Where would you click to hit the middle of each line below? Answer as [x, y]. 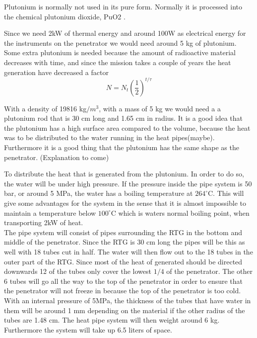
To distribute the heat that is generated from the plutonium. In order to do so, [124, 174]
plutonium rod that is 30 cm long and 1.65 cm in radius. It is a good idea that [123, 118]
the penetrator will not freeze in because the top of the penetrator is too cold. [123, 291]
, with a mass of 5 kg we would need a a [160, 108]
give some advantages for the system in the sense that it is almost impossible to [125, 203]
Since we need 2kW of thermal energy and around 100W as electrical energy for [125, 33]
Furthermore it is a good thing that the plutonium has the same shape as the [122, 147]
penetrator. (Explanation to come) [57, 157]
